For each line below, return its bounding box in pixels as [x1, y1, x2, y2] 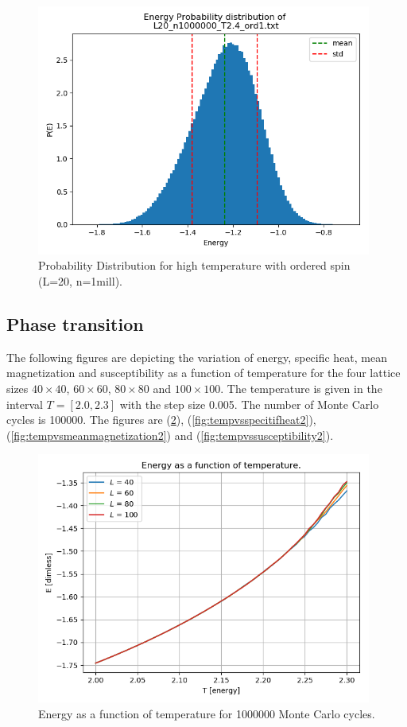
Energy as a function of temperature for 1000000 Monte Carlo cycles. [38, 705, 375, 721]
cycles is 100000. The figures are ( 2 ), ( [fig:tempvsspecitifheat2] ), [6, 411, 316, 428]
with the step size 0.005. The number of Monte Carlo [119, 395, 379, 412]
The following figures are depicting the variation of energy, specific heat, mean [6, 348, 388, 365]
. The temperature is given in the [220, 379, 382, 396]
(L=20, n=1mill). [38, 272, 122, 289]
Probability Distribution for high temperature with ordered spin [38, 257, 351, 274]
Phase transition [6, 311, 144, 336]
